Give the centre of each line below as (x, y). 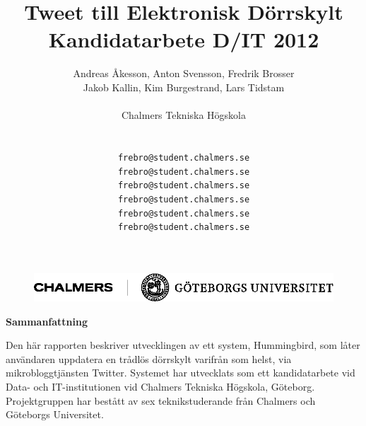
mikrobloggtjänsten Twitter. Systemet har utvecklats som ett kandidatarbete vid (181, 373)
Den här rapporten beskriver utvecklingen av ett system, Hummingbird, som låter (183, 345)
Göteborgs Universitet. (55, 414)
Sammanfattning (47, 321)
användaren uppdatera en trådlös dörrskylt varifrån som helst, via (149, 358)
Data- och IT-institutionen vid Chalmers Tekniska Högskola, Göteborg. (160, 387)
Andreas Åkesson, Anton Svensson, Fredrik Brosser (184, 73)
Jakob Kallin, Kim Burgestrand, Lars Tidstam (184, 87)
